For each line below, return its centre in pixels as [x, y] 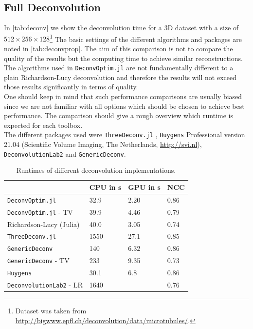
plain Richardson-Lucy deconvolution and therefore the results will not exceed [120, 77]
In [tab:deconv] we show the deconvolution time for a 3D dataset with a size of [121, 28]
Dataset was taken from [51, 311]
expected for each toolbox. [43, 125]
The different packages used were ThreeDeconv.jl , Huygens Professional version [125, 134]
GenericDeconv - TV [38, 260]
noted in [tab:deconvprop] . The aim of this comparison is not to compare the [118, 49]
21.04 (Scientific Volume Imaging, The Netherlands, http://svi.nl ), [103, 144]
